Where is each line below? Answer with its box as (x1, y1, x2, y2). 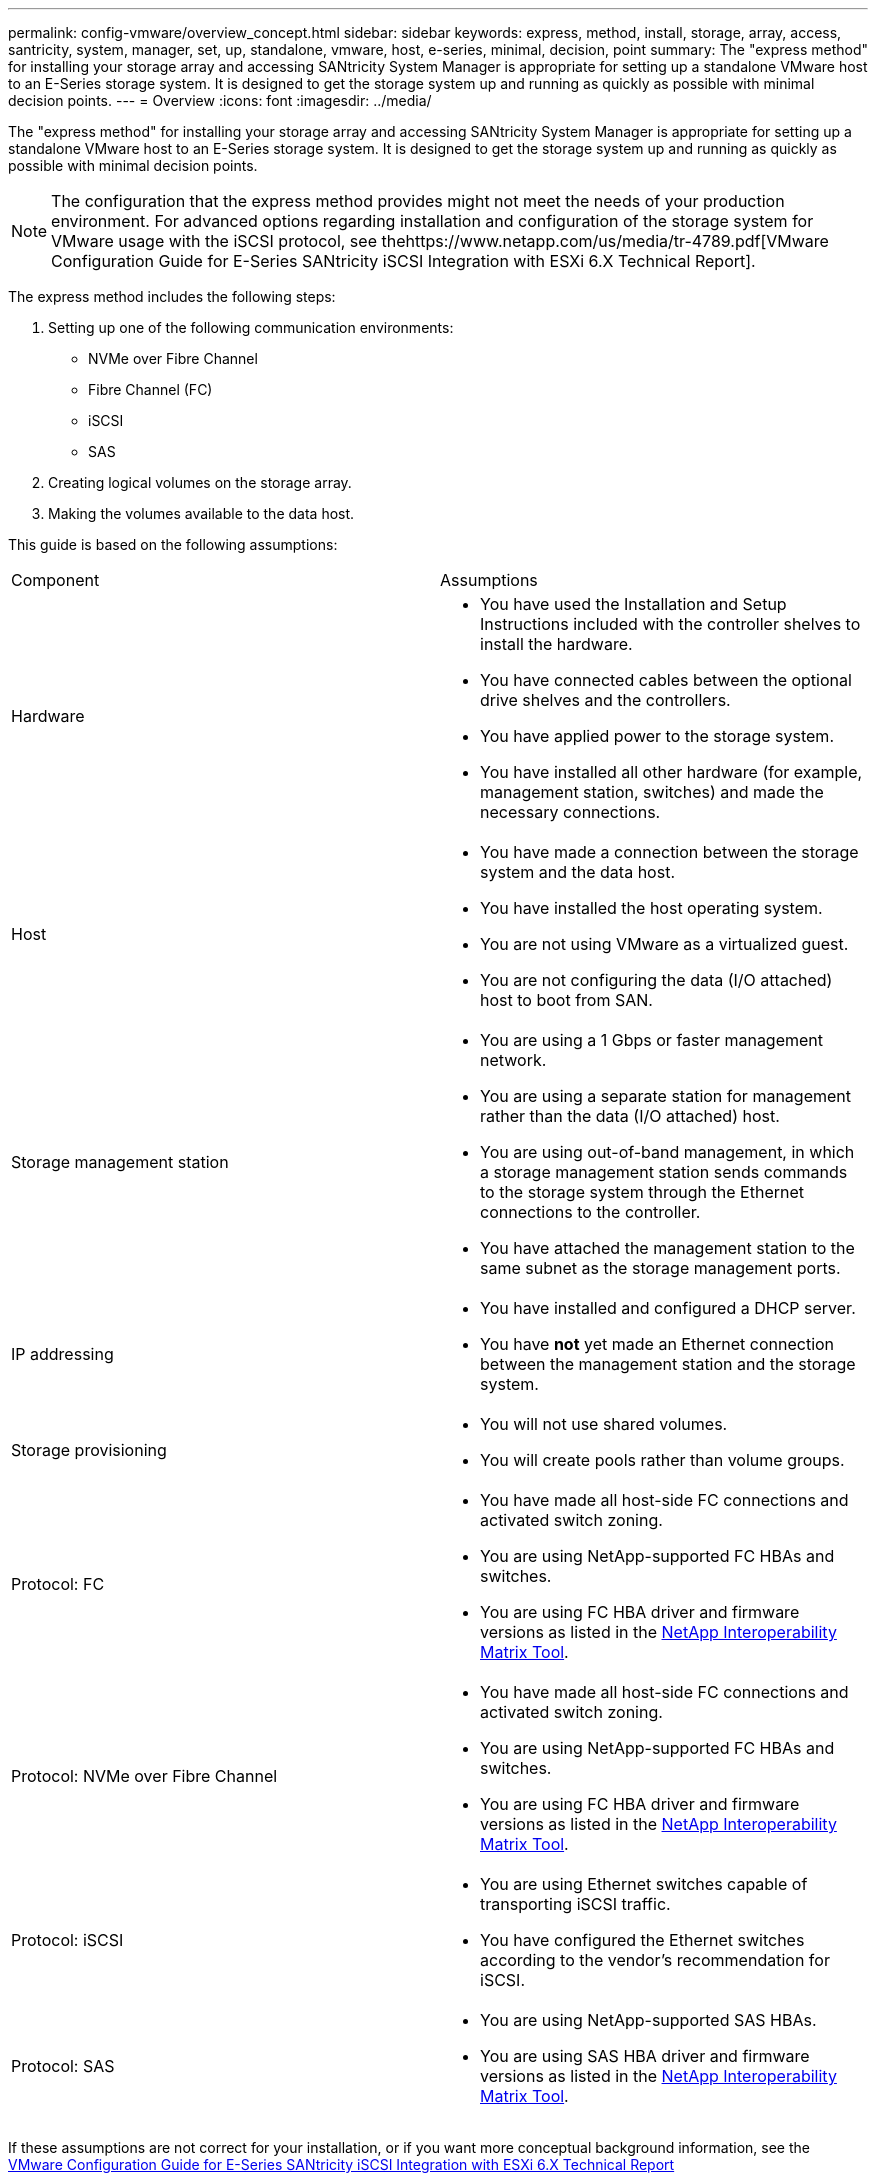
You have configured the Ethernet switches (480, 1930, 805, 1950)
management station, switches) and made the (480, 782, 824, 802)
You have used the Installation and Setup (480, 594, 787, 614)
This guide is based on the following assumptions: (8, 536, 338, 553)
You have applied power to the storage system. (480, 726, 834, 746)
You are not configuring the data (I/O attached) (480, 970, 833, 990)
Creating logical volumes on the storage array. (48, 474, 352, 491)
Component (11, 570, 100, 590)
